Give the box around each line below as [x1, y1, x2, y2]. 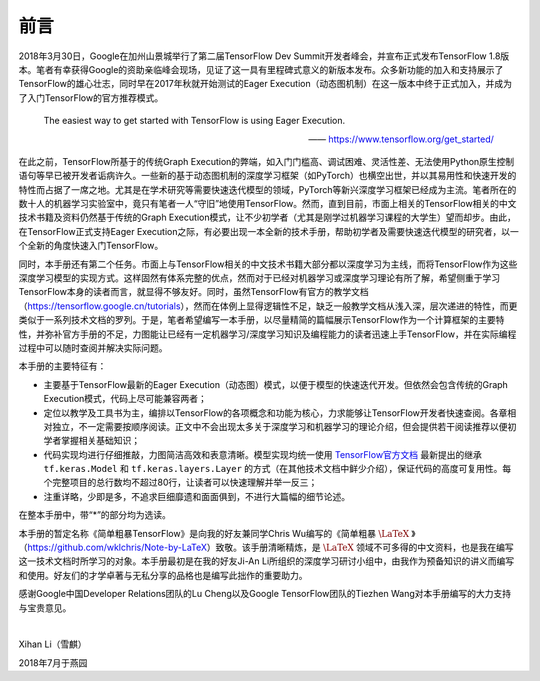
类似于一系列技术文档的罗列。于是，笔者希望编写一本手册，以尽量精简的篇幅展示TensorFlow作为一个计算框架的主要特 [18, 314, 505, 326]
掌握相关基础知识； [60, 435, 140, 447]
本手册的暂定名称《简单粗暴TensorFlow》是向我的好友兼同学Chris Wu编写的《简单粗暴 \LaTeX [18, 527, 410, 539]
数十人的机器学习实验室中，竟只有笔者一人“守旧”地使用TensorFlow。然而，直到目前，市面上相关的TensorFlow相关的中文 [18, 198, 517, 210]
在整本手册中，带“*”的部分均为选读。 [18, 509, 172, 521]
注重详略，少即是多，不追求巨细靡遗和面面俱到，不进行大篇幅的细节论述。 [43, 490, 350, 502]
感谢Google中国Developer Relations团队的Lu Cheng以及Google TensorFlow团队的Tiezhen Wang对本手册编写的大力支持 [18, 588, 512, 600]
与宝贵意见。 [18, 601, 72, 614]
